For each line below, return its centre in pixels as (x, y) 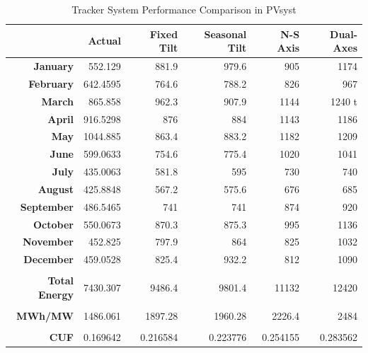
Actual (104, 41)
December (48, 259)
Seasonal (225, 34)
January (53, 66)
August (56, 189)
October (53, 224)
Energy (56, 294)
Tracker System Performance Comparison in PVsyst (184, 9)
